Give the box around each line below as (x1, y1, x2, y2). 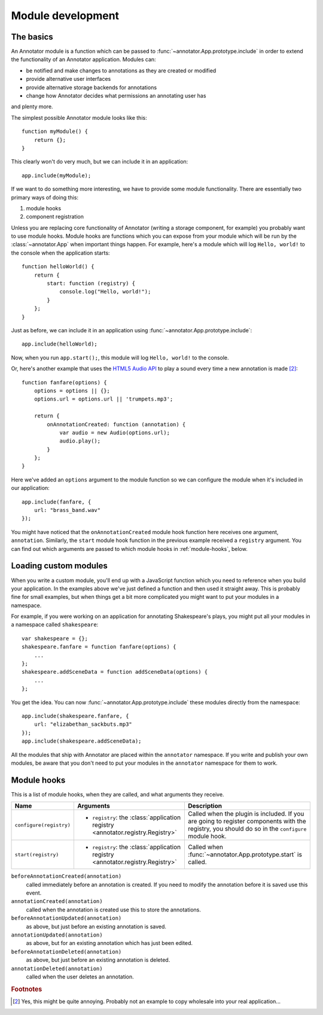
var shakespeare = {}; (22, 635, 89, 642)
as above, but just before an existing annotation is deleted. (26, 956, 170, 964)
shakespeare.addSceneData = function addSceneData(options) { (22, 668, 208, 675)
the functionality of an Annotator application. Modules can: (11, 56, 156, 63)
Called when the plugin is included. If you (188, 810, 304, 818)
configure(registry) (14, 822, 71, 828)
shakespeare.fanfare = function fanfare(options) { (22, 644, 176, 650)
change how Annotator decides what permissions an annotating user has (26, 92, 206, 99)
